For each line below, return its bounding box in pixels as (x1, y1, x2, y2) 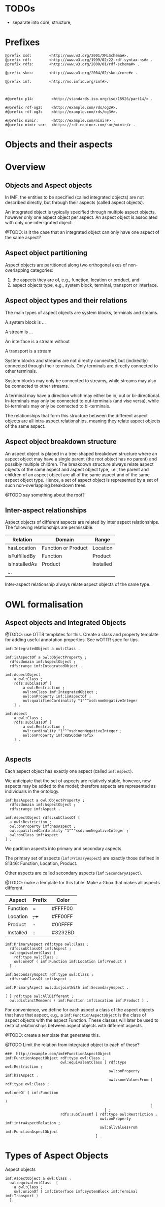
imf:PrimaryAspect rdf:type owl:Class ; (5, 942, 90, 947)
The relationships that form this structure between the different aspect (5, 412, 148, 418)
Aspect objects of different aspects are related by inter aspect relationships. (5, 519, 160, 525)
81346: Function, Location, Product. (5, 860, 78, 866)
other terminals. (5, 368, 37, 374)
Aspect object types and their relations (5, 297, 128, 305)
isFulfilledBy (7, 553, 36, 559)
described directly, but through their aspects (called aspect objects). (5, 200, 144, 205)
